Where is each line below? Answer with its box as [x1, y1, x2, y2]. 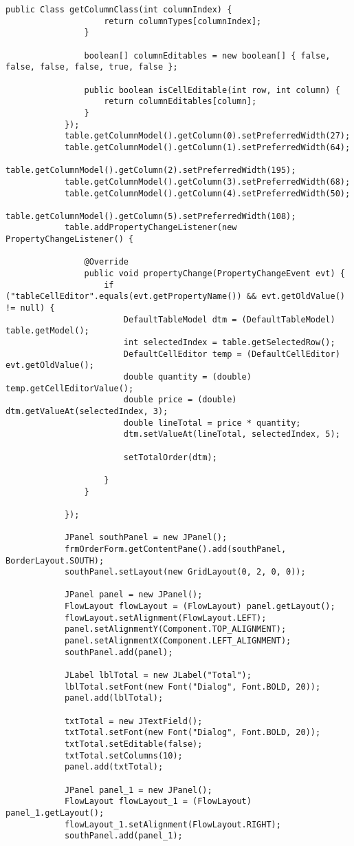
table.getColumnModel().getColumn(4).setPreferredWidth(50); [64, 188, 351, 198]
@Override [84, 257, 129, 267]
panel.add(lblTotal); [64, 693, 164, 703]
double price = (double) [123, 395, 237, 405]
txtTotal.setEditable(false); [64, 739, 203, 749]
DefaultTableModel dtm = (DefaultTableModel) [123, 314, 335, 324]
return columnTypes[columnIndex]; [104, 16, 262, 26]
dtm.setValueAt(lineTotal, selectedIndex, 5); [123, 429, 340, 440]
